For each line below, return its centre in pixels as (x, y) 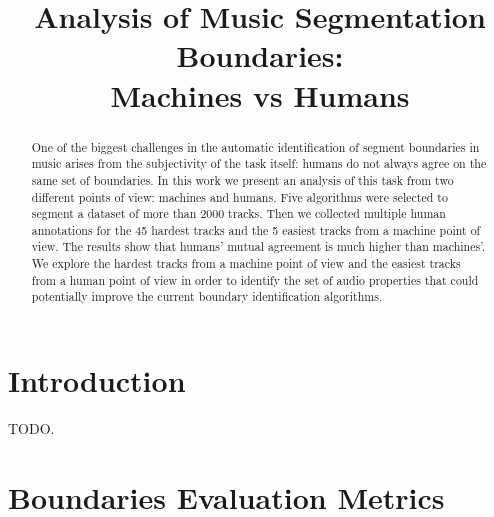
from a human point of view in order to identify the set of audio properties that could (255, 279)
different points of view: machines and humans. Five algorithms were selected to (239, 196)
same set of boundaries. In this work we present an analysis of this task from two (242, 179)
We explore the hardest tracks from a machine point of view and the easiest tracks (246, 263)
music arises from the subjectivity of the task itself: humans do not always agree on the (259, 163)
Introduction (97, 380)
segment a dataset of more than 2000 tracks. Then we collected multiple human (238, 213)
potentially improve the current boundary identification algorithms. (207, 296)
